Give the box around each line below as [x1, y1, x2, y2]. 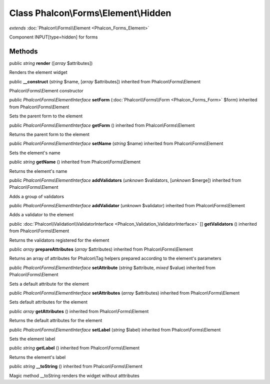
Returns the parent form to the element [9, 131, 90, 137]
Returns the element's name [9, 168, 67, 174]
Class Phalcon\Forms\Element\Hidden [9, 7, 171, 18]
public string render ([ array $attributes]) [9, 60, 93, 66]
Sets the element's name [9, 150, 60, 156]
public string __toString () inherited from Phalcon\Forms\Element [9, 364, 142, 370]
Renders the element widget [9, 69, 67, 75]
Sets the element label [9, 336, 55, 342]
